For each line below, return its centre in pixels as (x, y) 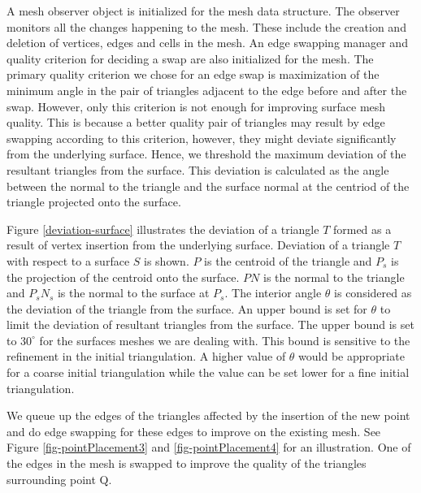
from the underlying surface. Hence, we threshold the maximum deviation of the (206, 154)
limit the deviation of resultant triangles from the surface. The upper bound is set (210, 324)
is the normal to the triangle (334, 277)
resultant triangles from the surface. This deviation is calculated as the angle (198, 169)
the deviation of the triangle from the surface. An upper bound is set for (187, 308)
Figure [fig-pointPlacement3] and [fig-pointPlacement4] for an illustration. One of (209, 447)
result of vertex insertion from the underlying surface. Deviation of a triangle (198, 245)
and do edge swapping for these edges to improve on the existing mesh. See (194, 431)
